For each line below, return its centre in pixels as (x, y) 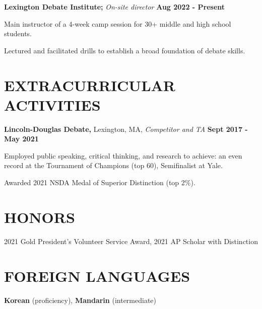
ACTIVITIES (52, 104)
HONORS (40, 217)
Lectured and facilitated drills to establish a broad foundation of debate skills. (125, 50)
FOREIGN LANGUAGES (97, 276)
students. (18, 33)
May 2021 (21, 139)
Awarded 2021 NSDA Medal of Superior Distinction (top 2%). (100, 182)
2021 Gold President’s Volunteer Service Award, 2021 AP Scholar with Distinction (131, 241)
